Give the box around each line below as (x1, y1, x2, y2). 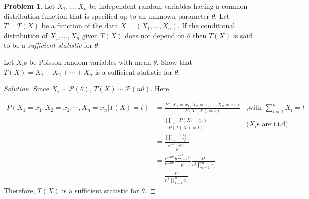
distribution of (4, 30, 48, 40)
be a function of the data (41, 20, 118, 31)
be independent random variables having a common (89, 1, 248, 11)
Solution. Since (4, 83, 49, 94)
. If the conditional (177, 20, 235, 31)
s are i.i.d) (257, 121, 288, 128)
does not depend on (125, 30, 185, 40)
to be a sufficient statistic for (4, 40, 93, 50)
